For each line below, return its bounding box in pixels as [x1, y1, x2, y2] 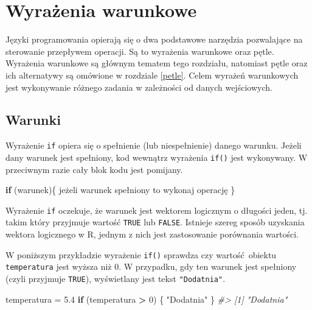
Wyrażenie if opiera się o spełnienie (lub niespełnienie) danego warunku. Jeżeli [5, 139, 302, 152]
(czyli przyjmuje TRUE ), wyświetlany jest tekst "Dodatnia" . [5, 272, 226, 285]
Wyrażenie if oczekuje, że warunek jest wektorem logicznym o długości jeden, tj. [5, 203, 308, 216]
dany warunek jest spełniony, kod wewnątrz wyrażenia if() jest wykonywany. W [5, 150, 308, 163]
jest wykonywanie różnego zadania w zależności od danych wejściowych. [5, 80, 272, 93]
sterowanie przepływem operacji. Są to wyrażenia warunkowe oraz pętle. [5, 44, 274, 57]
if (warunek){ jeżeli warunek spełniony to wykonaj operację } [5, 183, 235, 196]
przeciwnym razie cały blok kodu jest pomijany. [5, 163, 183, 175]
